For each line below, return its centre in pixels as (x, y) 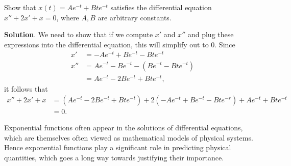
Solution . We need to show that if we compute (79, 34)
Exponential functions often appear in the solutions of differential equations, (124, 128)
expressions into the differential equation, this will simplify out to (106, 44)
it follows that (26, 88)
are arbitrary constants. (135, 17)
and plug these (211, 34)
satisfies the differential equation (161, 7)
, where (68, 17)
